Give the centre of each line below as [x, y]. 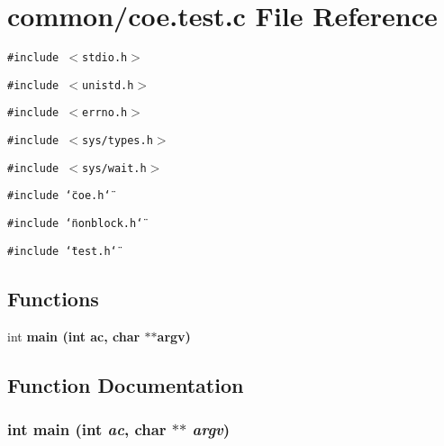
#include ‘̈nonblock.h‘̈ [75, 224]
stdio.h [105, 58]
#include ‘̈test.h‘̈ [62, 251]
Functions [53, 298]
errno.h [105, 113]
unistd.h [108, 85]
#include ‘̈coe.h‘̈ [59, 196]
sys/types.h [118, 141]
